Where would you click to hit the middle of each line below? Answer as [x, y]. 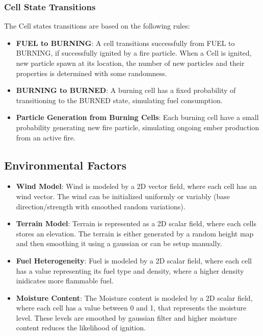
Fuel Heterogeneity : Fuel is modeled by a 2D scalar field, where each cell [134, 260]
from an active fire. [46, 137]
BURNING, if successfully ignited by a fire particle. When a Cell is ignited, [134, 53]
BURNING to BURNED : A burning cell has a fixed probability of [126, 90]
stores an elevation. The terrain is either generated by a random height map [135, 233]
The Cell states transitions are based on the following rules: [97, 26]
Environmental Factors [65, 165]
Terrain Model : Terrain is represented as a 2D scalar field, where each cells [136, 223]
